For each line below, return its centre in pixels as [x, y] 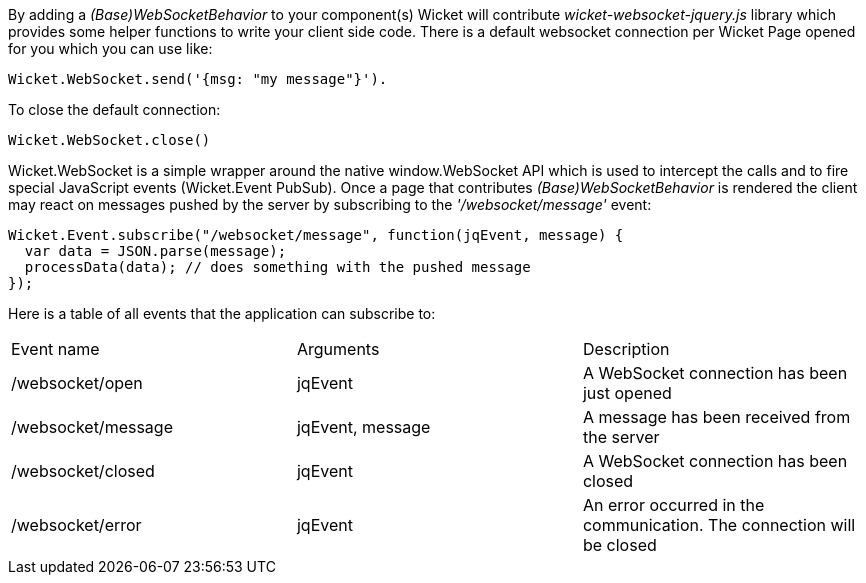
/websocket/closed [83, 471]
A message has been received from [716, 417]
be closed [619, 545]
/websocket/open [77, 383]
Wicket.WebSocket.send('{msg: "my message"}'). [198, 79]
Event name [55, 349]
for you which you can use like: [110, 48]
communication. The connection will [719, 525]
